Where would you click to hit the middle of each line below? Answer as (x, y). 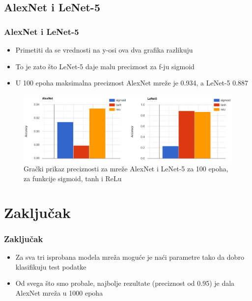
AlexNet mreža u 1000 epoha (59, 292)
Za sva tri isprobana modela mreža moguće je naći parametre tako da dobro (130, 257)
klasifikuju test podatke (51, 266)
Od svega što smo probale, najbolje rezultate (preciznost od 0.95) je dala (125, 283)
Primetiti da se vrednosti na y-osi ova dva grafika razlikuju (104, 50)
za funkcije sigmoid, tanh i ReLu (73, 178)
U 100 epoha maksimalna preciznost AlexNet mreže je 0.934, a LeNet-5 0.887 (132, 83)
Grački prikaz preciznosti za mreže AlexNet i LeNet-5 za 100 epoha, (126, 169)
